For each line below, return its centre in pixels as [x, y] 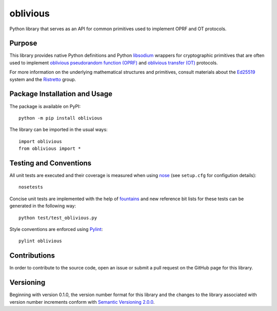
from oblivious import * [50, 149]
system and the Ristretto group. [43, 79]
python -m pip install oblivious [61, 118]
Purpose [23, 43]
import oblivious [40, 141]
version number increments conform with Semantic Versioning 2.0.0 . [82, 302]
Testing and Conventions [51, 163]
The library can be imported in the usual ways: [58, 130]
